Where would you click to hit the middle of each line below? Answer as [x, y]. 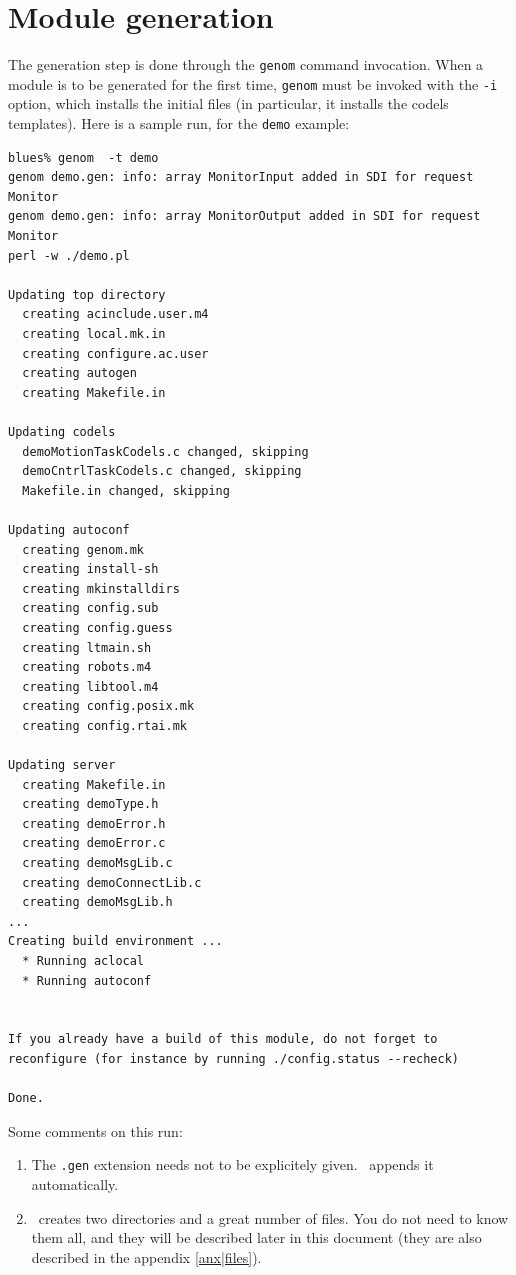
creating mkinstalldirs [101, 588]
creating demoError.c [94, 843]
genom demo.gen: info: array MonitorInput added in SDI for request [241, 177]
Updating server [62, 765]
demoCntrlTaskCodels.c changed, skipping [162, 471]
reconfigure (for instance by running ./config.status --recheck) [234, 1059]
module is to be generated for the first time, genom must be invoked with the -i [253, 83]
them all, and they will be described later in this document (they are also [256, 1237]
